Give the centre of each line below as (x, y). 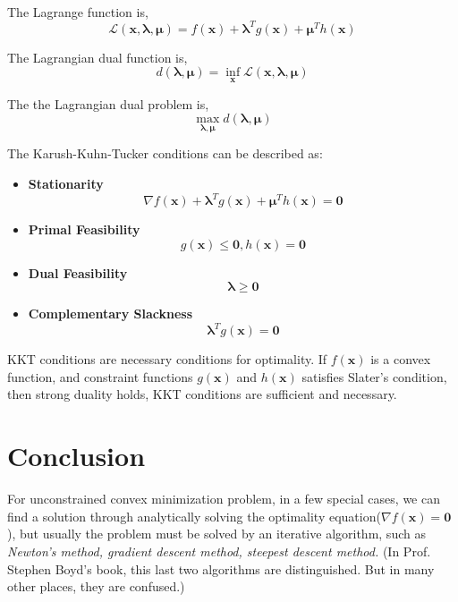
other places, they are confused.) (96, 586)
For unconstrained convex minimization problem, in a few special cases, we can (224, 499)
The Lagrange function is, (78, 11)
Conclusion (76, 456)
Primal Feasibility (84, 229)
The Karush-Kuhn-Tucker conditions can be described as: (165, 153)
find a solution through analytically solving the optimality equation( (194, 516)
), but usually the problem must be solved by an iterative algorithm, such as (216, 534)
